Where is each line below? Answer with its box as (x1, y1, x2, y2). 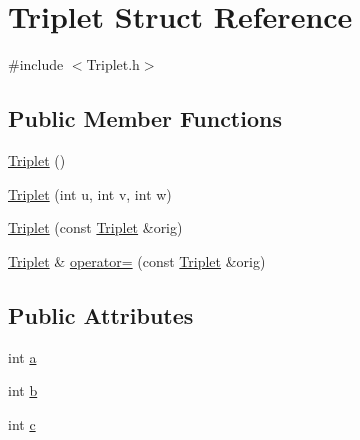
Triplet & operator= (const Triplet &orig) (8, 250, 266, 271)
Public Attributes (8, 299, 194, 330)
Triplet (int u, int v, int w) (8, 183, 172, 204)
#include (8, 54, 64, 75)
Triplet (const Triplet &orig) (8, 217, 183, 238)
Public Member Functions (8, 103, 282, 134)
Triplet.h (86, 54, 140, 75)
